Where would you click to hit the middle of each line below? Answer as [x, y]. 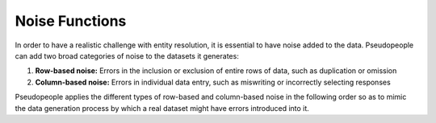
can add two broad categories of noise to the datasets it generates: [127, 55]
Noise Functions [71, 21]
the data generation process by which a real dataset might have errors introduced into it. [162, 108]
